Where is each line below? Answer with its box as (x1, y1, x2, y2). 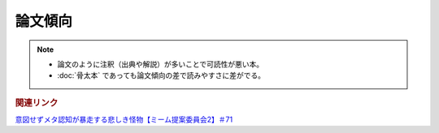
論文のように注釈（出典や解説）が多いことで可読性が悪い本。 (57, 59, 264, 69)
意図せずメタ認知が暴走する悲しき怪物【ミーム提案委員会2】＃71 (15, 114, 233, 124)
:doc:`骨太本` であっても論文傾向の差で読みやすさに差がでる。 (57, 71, 266, 80)
